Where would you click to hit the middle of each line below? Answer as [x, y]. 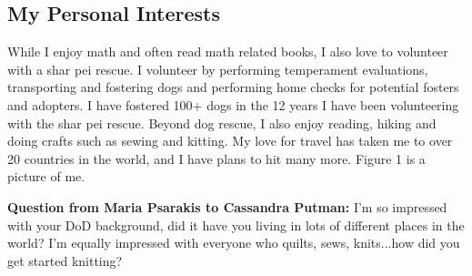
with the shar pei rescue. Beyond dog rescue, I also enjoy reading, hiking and [222, 123]
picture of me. [46, 176]
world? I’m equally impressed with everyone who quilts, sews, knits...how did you [234, 243]
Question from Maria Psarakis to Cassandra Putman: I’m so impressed [227, 206]
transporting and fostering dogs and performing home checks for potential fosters [233, 87]
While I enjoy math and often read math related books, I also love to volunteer [228, 51]
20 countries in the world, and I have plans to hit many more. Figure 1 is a [216, 158]
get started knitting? [65, 260]
